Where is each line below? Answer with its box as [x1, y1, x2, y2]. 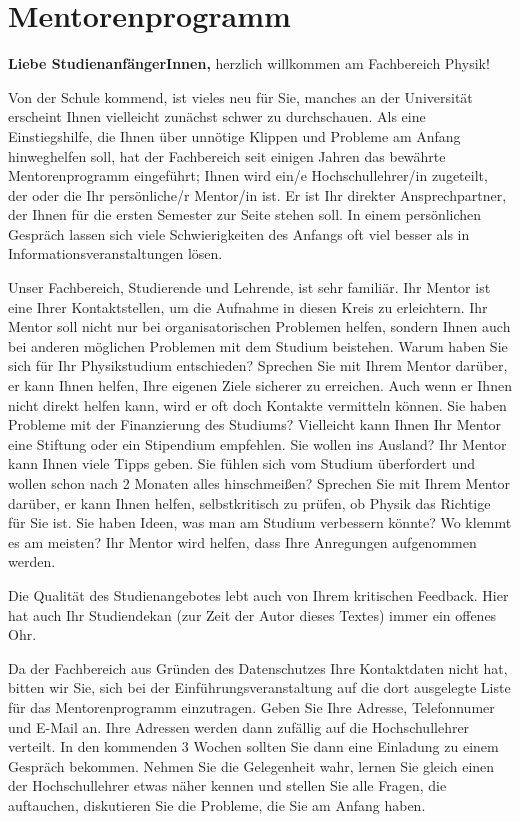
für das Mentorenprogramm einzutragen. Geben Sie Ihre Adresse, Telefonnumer [8, 696, 495, 717]
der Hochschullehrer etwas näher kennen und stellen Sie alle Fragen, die [8, 775, 447, 796]
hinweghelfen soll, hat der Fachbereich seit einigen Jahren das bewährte [8, 145, 446, 166]
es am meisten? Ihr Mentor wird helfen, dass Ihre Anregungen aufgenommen [8, 531, 477, 552]
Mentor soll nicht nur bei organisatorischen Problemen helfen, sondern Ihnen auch [8, 316, 511, 337]
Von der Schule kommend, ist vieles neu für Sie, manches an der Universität [8, 86, 473, 107]
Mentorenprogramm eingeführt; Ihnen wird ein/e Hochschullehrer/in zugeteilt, [8, 165, 488, 186]
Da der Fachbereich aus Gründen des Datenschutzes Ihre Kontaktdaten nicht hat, [8, 657, 508, 678]
